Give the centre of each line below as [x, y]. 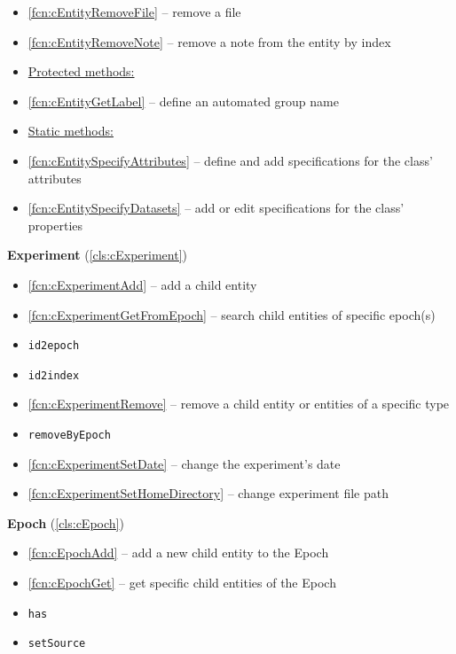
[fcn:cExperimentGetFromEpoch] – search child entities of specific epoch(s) [232, 314]
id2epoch [54, 346]
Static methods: [71, 131]
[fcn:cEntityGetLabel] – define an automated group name [183, 101]
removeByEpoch [69, 436]
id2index [54, 375]
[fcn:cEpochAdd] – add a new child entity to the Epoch [178, 553]
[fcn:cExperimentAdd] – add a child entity [142, 284]
